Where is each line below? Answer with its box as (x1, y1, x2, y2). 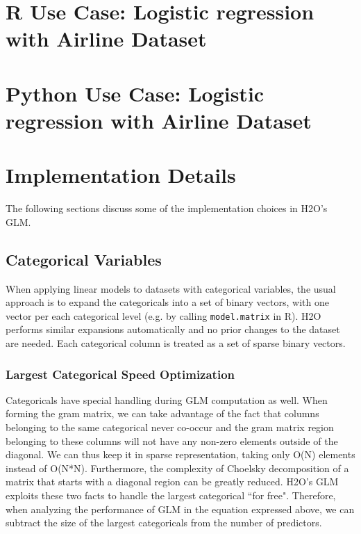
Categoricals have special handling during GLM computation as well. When (6, 392, 328, 407)
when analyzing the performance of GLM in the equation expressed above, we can (6, 501, 355, 516)
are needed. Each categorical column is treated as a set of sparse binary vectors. (6, 336, 346, 350)
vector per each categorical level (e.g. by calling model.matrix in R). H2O (6, 308, 321, 323)
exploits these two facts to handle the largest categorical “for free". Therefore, (6, 488, 336, 503)
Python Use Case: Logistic (6, 79, 265, 107)
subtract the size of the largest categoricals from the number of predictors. (6, 515, 322, 530)
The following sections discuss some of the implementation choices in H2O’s (6, 201, 328, 216)
